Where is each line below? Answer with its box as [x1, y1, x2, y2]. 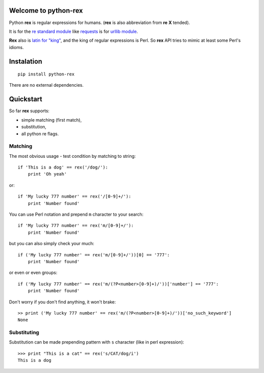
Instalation [9, 57, 43, 66]
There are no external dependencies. [9, 82, 84, 88]
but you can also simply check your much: [9, 241, 95, 247]
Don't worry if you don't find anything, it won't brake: [9, 299, 116, 305]
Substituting [9, 329, 39, 336]
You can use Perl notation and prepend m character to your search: [9, 211, 144, 218]
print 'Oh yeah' [27, 172, 67, 177]
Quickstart [9, 95, 43, 103]
